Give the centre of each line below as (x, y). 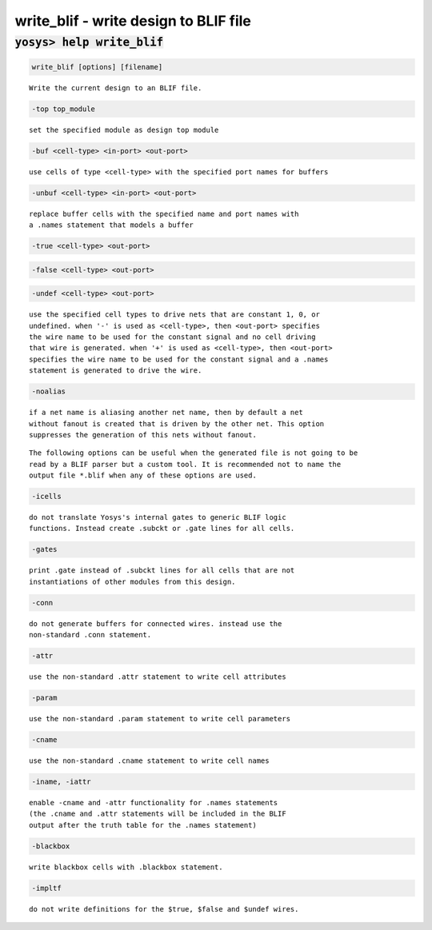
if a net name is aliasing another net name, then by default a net (166, 413)
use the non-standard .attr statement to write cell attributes (158, 677)
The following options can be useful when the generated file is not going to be (194, 453)
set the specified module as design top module (124, 130)
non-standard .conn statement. (90, 635)
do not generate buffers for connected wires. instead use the (156, 623)
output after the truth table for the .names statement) (143, 825)
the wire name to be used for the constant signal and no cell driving (172, 337)
